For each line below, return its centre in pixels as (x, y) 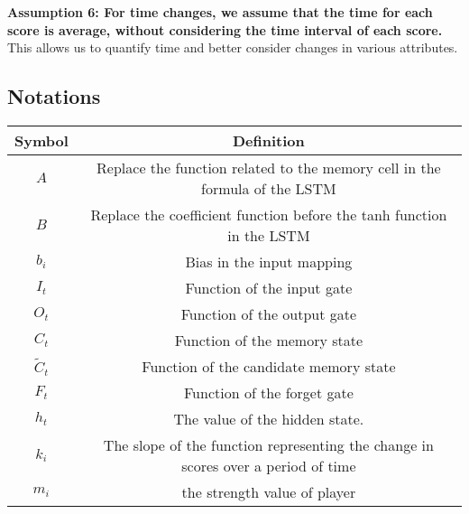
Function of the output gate (269, 313)
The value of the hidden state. (269, 418)
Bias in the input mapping (269, 261)
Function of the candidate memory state (269, 366)
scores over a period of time (269, 465)
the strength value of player (269, 491)
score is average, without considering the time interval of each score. (225, 29)
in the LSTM (269, 235)
